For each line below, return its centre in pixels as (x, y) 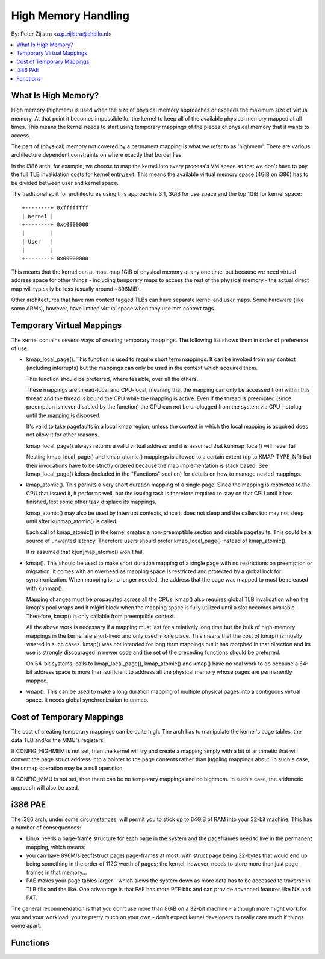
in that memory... (66, 872)
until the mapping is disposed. (63, 415)
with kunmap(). (45, 588)
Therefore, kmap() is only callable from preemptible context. (101, 616)
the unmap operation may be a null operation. (68, 768)
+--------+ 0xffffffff (55, 208)
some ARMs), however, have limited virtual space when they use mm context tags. (113, 308)
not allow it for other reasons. (63, 435)
